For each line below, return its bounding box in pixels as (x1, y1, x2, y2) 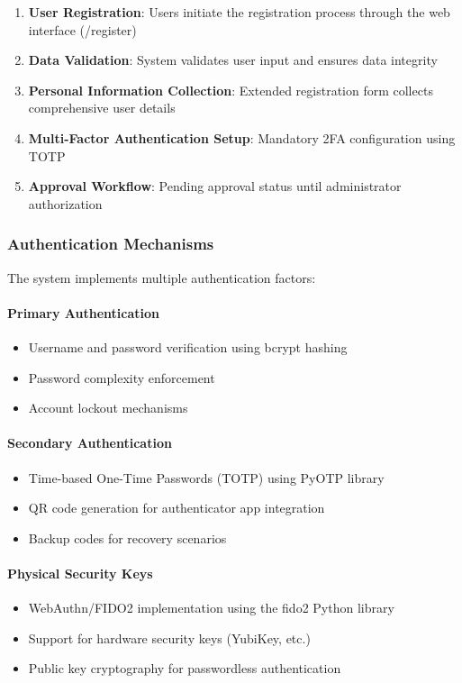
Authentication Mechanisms (7, 232, 214, 255)
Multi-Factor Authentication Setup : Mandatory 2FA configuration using (28, 128, 456, 147)
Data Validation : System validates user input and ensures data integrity (28, 50, 438, 69)
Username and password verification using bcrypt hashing (28, 337, 348, 356)
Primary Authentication (7, 303, 160, 322)
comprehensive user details (28, 98, 176, 117)
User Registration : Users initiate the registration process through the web (28, 3, 450, 21)
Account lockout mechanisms (28, 398, 188, 417)
